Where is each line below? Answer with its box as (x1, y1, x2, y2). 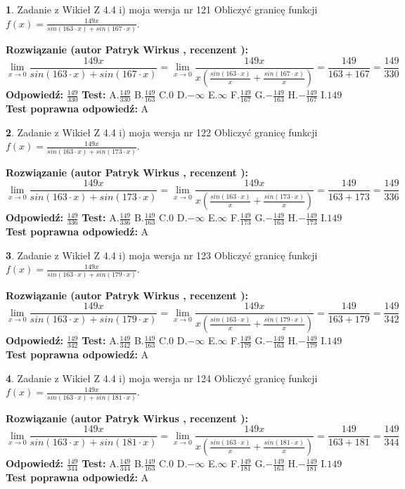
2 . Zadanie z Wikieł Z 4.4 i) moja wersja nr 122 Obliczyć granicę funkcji (6, 124, 318, 139)
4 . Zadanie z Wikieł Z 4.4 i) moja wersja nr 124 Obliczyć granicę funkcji (6, 370, 318, 385)
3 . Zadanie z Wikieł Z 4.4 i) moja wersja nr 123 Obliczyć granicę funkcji (6, 247, 318, 262)
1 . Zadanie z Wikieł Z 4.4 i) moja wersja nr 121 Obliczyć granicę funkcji (6, 2, 318, 16)
